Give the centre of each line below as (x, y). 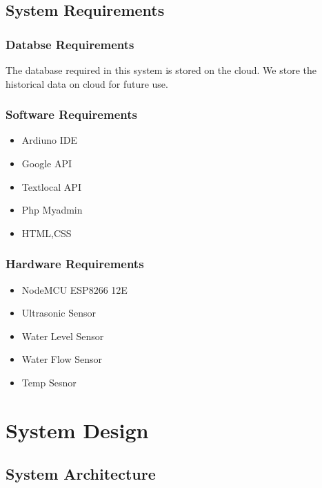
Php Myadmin (52, 210)
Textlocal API (51, 186)
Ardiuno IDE (49, 140)
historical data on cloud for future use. (87, 83)
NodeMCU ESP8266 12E (74, 289)
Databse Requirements (70, 44)
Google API (47, 163)
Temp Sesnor (49, 382)
